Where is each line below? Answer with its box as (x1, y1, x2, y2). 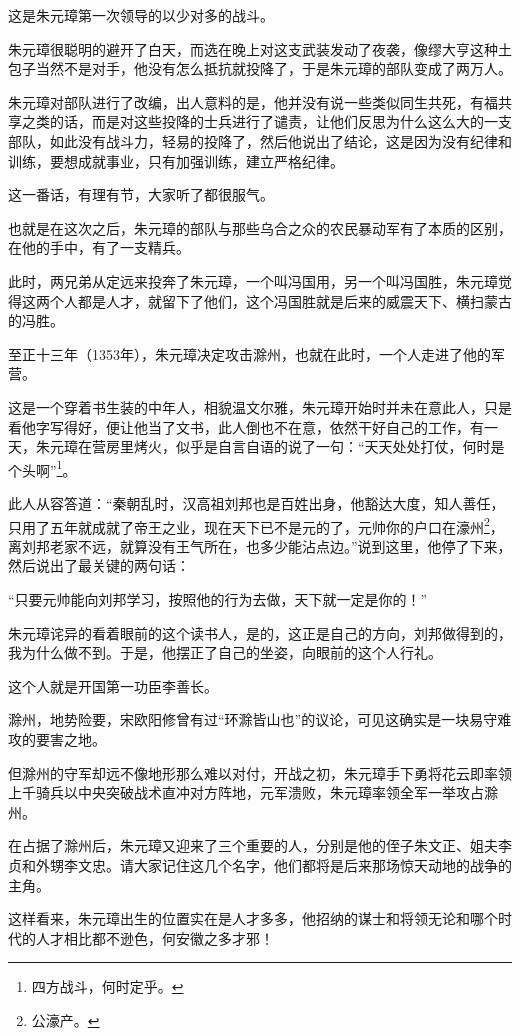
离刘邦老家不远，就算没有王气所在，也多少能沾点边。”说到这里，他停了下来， (8, 535, 512, 556)
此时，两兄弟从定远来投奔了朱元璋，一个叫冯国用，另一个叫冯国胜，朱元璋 (8, 270, 498, 291)
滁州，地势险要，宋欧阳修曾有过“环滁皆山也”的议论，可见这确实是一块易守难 (8, 709, 512, 730)
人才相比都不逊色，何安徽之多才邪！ (35, 927, 274, 948)
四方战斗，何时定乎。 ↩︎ (31, 976, 184, 997)
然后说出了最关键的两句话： (8, 555, 190, 576)
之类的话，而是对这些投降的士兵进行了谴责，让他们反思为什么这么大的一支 (21, 111, 512, 132)
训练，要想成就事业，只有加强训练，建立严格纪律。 (8, 150, 344, 171)
